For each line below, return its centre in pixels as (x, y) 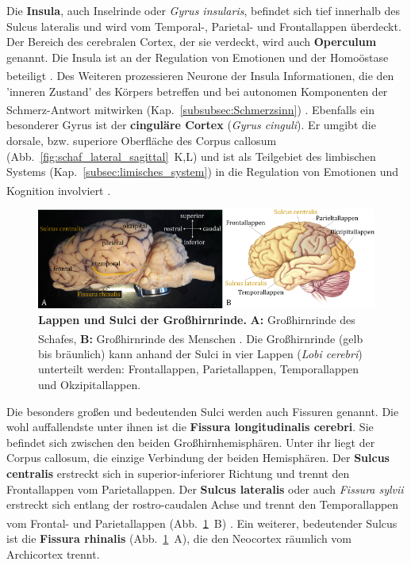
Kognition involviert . (59, 190)
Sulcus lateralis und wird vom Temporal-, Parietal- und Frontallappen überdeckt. (204, 26)
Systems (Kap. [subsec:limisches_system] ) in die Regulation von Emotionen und (203, 172)
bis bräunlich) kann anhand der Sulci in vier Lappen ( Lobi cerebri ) (200, 353)
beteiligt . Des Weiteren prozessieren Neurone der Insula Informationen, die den (200, 76)
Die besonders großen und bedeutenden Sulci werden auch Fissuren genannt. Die (203, 411)
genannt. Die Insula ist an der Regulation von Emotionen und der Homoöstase (198, 57)
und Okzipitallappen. (90, 385)
